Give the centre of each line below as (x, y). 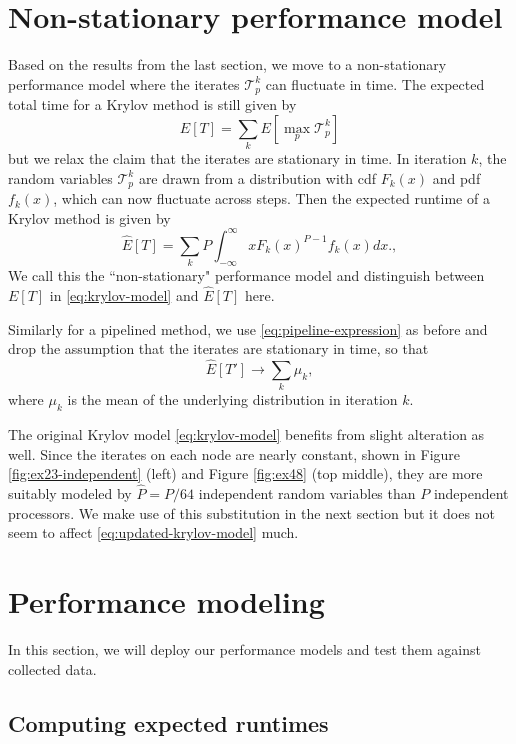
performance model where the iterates (124, 83)
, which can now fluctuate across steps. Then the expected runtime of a (271, 198)
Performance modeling (166, 601)
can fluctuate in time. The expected (375, 83)
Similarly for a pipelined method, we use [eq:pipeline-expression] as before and (248, 328)
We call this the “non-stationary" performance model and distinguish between (246, 275)
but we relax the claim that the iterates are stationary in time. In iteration (237, 158)
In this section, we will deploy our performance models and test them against (244, 649)
